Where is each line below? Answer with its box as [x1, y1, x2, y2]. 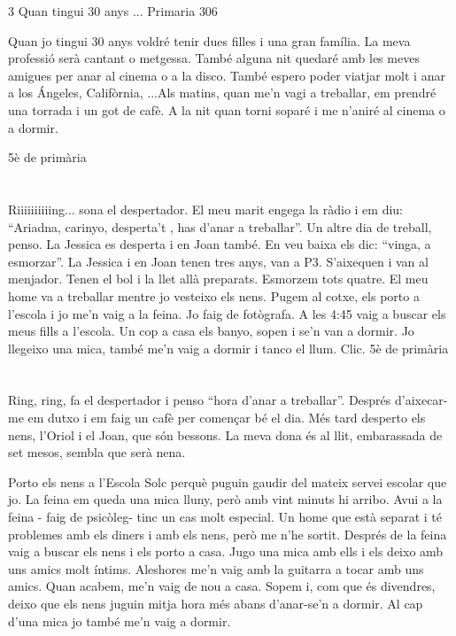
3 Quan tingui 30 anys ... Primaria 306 [8, 2, 218, 19]
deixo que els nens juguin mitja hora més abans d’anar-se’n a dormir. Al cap [8, 594, 423, 612]
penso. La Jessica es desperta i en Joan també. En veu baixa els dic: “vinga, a [8, 235, 431, 253]
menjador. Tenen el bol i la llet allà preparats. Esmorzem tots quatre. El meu [8, 269, 429, 288]
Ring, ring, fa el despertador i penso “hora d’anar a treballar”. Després [8, 391, 391, 409]
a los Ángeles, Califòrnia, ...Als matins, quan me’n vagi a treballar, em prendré [8, 83, 437, 102]
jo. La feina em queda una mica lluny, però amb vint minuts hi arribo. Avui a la [8, 490, 443, 508]
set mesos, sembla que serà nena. [8, 443, 186, 461]
